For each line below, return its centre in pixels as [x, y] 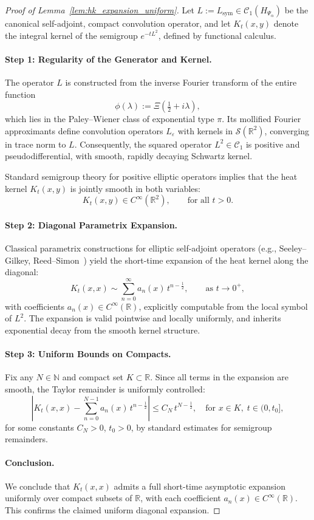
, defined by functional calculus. [217, 35]
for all [198, 201]
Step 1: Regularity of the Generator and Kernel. [108, 59]
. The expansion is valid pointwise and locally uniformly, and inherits [152, 318]
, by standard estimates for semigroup [201, 427]
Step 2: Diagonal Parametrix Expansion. [91, 224]
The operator [29, 82]
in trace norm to [36, 144]
